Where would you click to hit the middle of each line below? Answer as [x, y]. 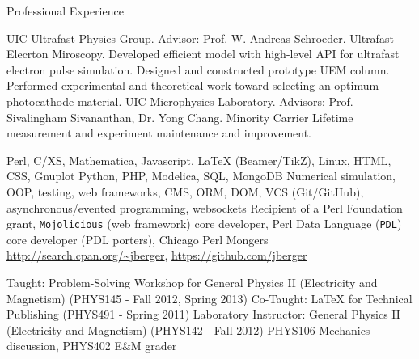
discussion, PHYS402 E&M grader [92, 346]
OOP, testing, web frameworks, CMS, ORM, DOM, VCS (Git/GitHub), [185, 191]
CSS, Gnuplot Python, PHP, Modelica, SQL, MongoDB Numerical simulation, [201, 176]
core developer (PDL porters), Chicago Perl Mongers [138, 239]
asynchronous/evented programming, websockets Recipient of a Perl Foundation [205, 207]
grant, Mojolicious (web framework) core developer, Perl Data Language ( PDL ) [204, 224]
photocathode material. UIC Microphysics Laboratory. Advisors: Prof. [180, 101]
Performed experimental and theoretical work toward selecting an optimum [193, 85]
